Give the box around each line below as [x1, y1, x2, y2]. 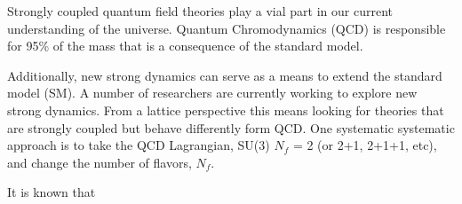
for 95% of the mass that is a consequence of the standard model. [7, 36, 363, 55]
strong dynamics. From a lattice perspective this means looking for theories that [7, 100, 444, 119]
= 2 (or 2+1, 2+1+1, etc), [292, 136, 437, 154]
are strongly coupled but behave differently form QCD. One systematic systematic [7, 118, 455, 137]
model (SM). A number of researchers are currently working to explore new [7, 83, 418, 102]
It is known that [7, 183, 96, 201]
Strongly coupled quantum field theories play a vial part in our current [7, 2, 393, 20]
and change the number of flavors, [7, 153, 192, 171]
